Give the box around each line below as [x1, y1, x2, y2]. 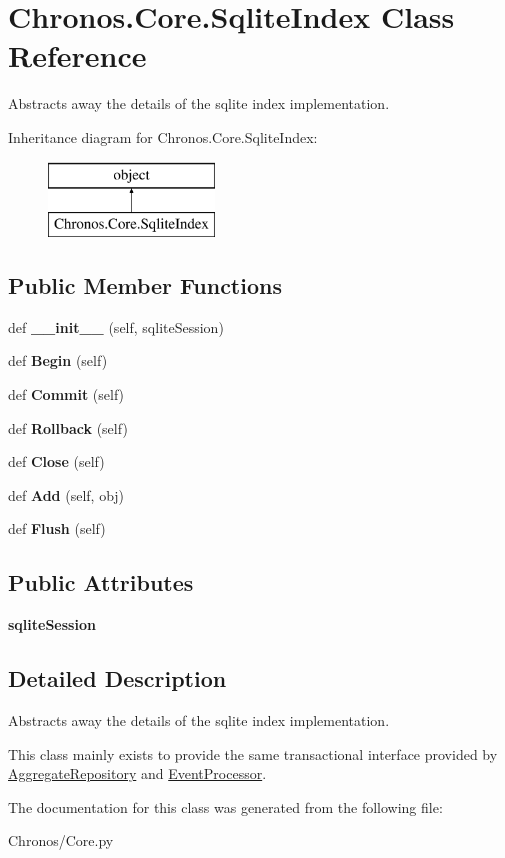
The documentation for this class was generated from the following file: [8, 796, 443, 817]
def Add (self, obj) [8, 484, 125, 505]
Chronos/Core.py [8, 830, 114, 851]
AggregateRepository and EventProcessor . [8, 763, 267, 784]
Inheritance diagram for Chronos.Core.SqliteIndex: [8, 126, 318, 147]
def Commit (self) [8, 384, 125, 405]
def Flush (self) [8, 518, 106, 539]
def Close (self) [8, 451, 105, 472]
